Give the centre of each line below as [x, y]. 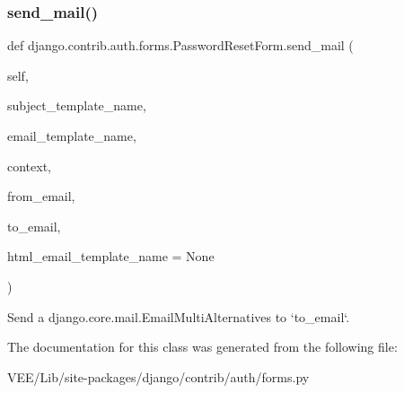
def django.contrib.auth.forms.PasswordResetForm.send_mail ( [180, 45]
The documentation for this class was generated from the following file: [202, 347]
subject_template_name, [77, 105]
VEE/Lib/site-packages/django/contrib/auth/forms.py [158, 376]
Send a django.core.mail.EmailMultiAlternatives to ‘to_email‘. [179, 316]
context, [29, 166]
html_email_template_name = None [111, 256]
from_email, [41, 196]
